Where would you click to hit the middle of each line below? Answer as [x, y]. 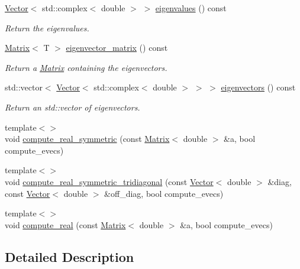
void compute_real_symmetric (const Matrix [87, 139]
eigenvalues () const [191, 8]
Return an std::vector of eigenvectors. [72, 107]
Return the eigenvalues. [47, 27]
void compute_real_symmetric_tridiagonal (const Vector [109, 181]
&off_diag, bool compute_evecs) [164, 193]
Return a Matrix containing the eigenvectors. [86, 67]
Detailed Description [70, 256]
